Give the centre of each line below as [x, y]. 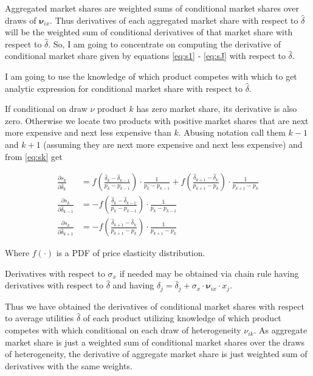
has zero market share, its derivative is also [217, 109]
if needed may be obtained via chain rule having [209, 273]
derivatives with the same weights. [69, 365]
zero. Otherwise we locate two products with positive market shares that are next [157, 120]
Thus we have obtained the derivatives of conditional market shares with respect [155, 306]
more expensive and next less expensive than [88, 132]
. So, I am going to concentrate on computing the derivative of [164, 44]
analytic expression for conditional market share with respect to [124, 88]
